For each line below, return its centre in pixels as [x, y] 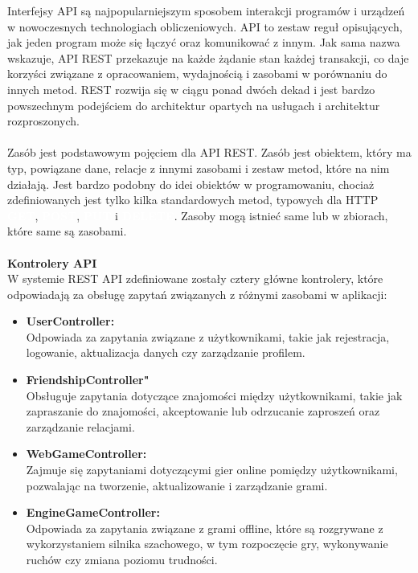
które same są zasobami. [67, 231]
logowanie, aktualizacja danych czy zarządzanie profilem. [166, 352]
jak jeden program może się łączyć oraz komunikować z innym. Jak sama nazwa [204, 42]
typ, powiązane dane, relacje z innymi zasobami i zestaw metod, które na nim [199, 168]
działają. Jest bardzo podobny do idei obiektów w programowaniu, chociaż [191, 184]
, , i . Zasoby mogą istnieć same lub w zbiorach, [211, 215]
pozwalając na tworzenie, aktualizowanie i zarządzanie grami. [177, 485]
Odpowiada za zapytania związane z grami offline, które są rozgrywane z [205, 528]
